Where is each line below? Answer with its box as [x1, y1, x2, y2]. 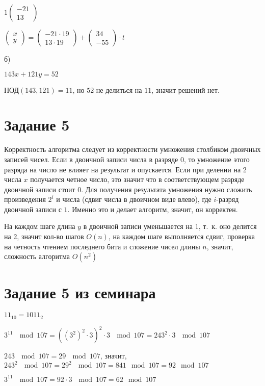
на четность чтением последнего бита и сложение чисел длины [4, 241, 200, 251]
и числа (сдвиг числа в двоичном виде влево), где [56, 194, 211, 204]
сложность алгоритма [4, 251, 70, 262]
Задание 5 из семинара [4, 282, 156, 303]
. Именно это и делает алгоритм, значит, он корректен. [67, 203, 238, 214]
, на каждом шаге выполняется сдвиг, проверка [108, 231, 255, 242]
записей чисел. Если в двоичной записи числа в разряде [4, 153, 178, 164]
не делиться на [96, 84, 142, 95]
